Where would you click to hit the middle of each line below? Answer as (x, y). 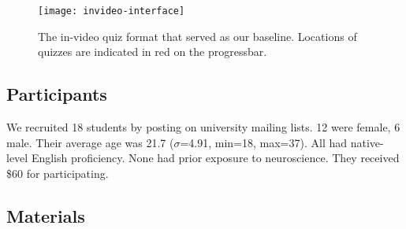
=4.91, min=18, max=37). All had (264, 142)
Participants (57, 94)
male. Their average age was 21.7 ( (90, 142)
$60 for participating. (58, 173)
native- (367, 142)
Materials (46, 215)
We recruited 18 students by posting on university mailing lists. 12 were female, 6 (203, 127)
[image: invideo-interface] (112, 11)
